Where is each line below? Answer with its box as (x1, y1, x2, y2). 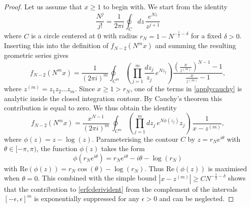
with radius (103, 30, 138, 41)
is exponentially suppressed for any (34, 193, 140, 204)
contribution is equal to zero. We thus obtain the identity (4, 103, 177, 113)
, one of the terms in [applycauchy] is (130, 83, 242, 94)
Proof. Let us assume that (4, 1, 82, 11)
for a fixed (190, 30, 222, 41)
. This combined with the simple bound (37, 173, 157, 183)
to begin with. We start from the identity (103, 1, 228, 11)
